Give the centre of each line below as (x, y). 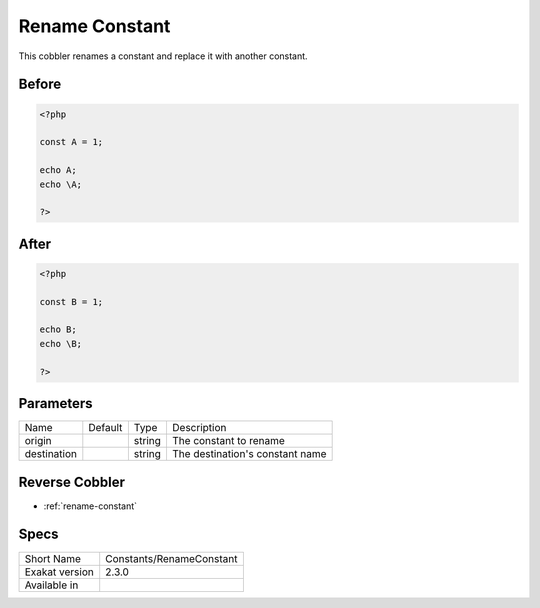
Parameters (55, 403)
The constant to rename (228, 441)
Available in (51, 585)
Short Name (53, 558)
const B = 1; (71, 301)
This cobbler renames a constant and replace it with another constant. (163, 56)
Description (199, 428)
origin (38, 441)
